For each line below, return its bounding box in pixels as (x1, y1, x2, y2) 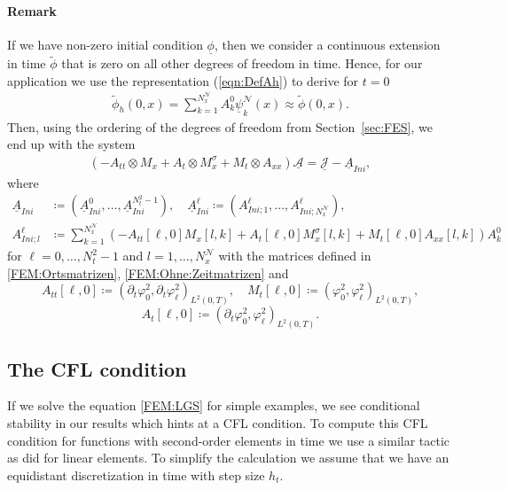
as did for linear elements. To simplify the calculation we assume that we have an (7, 448, 449, 467)
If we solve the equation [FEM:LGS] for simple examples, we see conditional (7, 396, 420, 415)
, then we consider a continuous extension (214, 35, 441, 53)
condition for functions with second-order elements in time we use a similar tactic (7, 431, 450, 449)
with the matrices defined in (218, 246, 371, 265)
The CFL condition (7, 354, 187, 382)
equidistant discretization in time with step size (7, 465, 265, 484)
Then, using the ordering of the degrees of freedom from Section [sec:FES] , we (7, 117, 433, 136)
